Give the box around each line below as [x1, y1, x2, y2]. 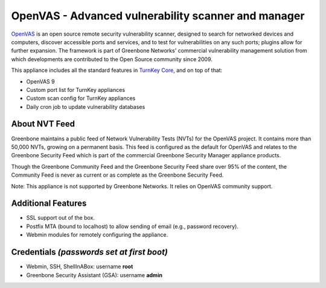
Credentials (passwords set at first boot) [11, 247, 168, 257]
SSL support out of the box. [26, 214, 95, 221]
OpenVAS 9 [26, 77, 55, 85]
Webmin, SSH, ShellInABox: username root [26, 263, 133, 270]
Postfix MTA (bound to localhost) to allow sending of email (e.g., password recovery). [26, 223, 238, 230]
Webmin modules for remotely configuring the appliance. [26, 231, 168, 238]
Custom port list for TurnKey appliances [26, 86, 126, 93]
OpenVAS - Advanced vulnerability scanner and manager [11, 9, 305, 22]
